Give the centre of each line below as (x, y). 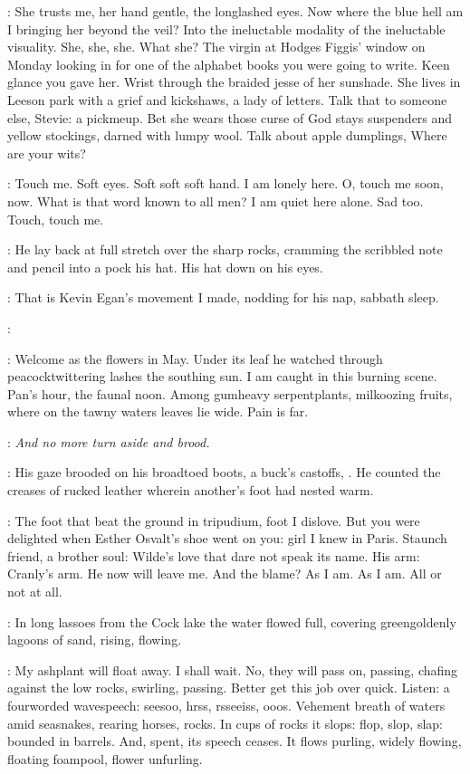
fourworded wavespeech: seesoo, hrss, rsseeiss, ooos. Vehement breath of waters (226, 705)
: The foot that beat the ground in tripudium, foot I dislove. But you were (214, 520)
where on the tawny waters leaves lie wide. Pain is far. (158, 411)
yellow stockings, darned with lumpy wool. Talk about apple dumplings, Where (227, 135)
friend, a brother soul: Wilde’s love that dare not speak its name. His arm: (214, 555)
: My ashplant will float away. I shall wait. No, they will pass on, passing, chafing (233, 669)
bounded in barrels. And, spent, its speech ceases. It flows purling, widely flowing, (235, 741)
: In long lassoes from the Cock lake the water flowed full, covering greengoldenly (232, 621)
